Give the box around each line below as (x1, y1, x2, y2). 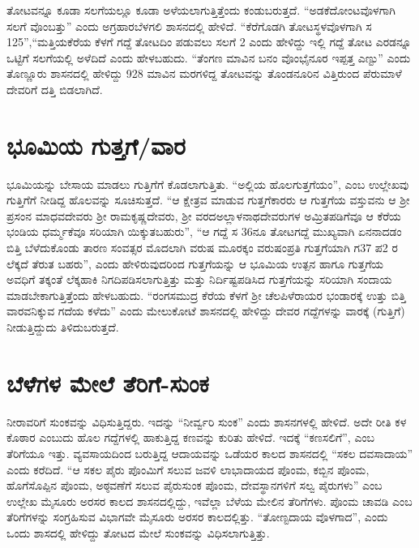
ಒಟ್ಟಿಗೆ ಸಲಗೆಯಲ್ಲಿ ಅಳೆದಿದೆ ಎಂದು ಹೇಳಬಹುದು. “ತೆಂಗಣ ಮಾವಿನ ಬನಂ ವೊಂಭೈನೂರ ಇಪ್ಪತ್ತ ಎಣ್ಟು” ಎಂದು (6, 49, 411, 66)
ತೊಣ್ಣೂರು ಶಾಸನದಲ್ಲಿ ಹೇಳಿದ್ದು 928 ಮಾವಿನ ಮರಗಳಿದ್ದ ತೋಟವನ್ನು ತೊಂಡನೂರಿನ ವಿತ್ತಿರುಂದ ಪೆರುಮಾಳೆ (6, 65, 402, 82)
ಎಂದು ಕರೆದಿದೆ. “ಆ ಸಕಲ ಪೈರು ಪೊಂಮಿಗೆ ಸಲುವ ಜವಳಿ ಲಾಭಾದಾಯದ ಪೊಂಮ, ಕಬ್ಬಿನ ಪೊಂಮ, (6, 460, 370, 477)
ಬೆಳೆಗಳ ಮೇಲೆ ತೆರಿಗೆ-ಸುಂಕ (6, 366, 209, 399)
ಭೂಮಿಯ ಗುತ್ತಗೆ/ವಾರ (6, 128, 186, 161)
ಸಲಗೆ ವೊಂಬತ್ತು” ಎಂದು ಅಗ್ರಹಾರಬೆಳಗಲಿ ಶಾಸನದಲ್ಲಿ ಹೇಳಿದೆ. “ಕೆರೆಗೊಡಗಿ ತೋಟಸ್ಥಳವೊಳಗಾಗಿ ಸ (6, 17, 372, 34)
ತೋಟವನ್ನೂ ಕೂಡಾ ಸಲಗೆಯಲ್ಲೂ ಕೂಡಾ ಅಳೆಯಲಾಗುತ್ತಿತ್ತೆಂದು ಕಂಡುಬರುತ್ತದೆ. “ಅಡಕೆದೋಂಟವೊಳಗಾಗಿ (6, 2, 395, 18)
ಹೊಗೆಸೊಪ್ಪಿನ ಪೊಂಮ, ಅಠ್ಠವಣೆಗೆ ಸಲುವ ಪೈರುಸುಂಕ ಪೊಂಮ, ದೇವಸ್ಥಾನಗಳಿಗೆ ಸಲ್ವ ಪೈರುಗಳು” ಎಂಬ (6, 477, 383, 494)
